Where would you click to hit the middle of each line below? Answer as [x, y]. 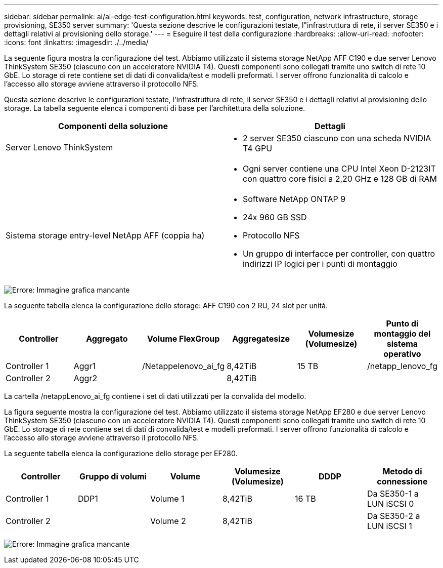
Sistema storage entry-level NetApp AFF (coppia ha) [105, 235]
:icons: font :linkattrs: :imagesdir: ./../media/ [76, 42]
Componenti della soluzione [113, 126]
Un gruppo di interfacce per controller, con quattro [339, 254]
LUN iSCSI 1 [389, 526]
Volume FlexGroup [184, 339]
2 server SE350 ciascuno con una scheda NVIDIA [337, 138]
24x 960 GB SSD [275, 217]
